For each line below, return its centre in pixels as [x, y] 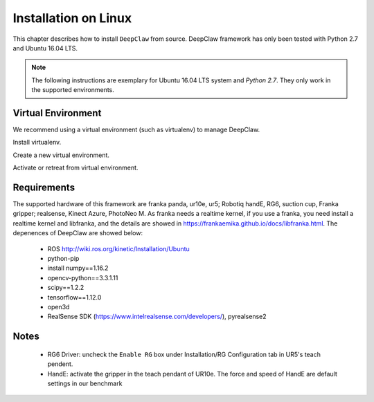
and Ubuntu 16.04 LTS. [45, 48]
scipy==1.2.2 [66, 288]
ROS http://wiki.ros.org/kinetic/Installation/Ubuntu [118, 248]
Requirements [44, 188]
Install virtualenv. [37, 143]
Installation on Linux [72, 18]
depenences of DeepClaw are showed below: [78, 233]
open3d [59, 307]
